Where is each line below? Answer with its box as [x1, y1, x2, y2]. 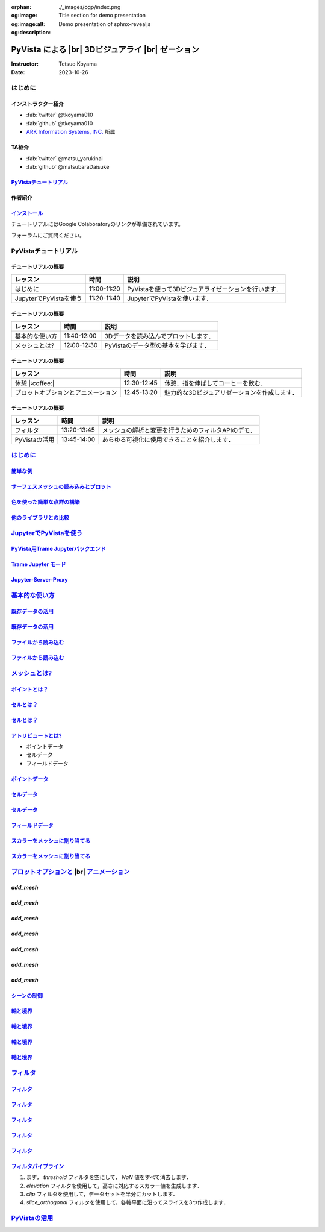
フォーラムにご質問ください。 [11, 231, 85, 239]
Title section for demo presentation [58, 12, 146, 19]
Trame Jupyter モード [11, 561, 66, 568]
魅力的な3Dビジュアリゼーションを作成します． [164, 388, 298, 397]
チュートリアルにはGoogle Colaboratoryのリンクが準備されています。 [11, 221, 184, 228]
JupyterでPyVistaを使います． [127, 294, 213, 303]
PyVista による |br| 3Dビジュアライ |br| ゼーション [11, 44, 200, 54]
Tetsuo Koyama [58, 60, 97, 68]
